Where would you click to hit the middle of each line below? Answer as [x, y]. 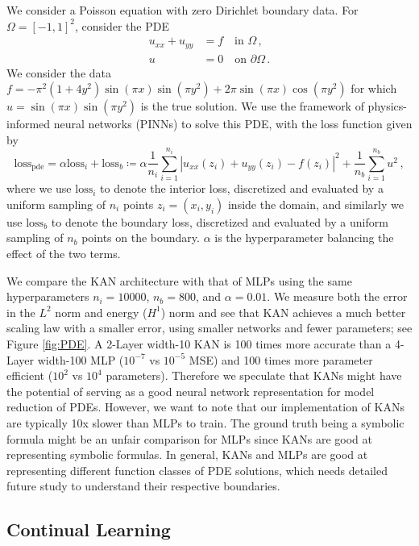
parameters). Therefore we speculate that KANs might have [254, 375]
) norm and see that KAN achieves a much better [283, 312]
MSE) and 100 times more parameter [281, 359]
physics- [387, 106]
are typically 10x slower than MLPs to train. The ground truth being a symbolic [205, 422]
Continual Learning [89, 529]
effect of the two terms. [64, 254]
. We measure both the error [337, 296]
